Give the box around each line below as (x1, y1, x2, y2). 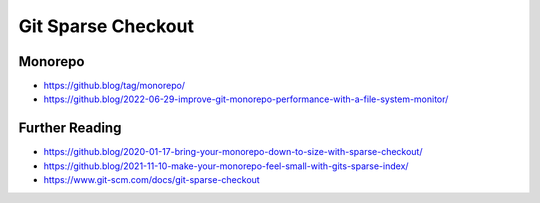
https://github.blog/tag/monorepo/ (43, 80, 185, 92)
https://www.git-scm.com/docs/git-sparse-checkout (43, 174, 260, 186)
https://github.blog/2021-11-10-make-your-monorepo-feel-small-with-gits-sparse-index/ (43, 160, 409, 172)
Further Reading (18, 120, 122, 137)
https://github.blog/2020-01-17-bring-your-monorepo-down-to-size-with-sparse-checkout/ (43, 146, 423, 158)
